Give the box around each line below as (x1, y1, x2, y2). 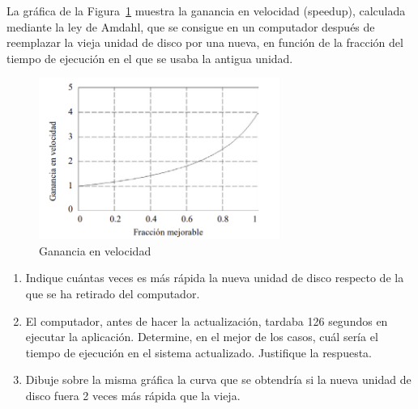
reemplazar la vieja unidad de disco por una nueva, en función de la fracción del (6, 34, 403, 51)
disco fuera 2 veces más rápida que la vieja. (25, 387, 241, 404)
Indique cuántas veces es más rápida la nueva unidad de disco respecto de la (25, 269, 404, 286)
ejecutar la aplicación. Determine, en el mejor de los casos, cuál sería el (25, 328, 378, 345)
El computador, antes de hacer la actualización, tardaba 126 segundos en (25, 312, 388, 329)
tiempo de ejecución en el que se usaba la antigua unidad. (6, 49, 293, 66)
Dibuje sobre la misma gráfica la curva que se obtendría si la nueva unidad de (25, 371, 412, 388)
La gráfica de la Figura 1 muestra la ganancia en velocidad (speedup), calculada (6, 2, 406, 19)
